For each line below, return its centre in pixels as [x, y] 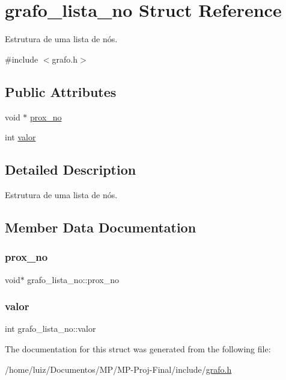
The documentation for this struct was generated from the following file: [138, 348]
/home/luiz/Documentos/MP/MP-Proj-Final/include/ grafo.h [118, 369]
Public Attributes [61, 91]
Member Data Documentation [101, 227]
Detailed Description [71, 170]
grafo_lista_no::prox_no [73, 279]
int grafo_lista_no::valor [50, 329]
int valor [20, 137]
